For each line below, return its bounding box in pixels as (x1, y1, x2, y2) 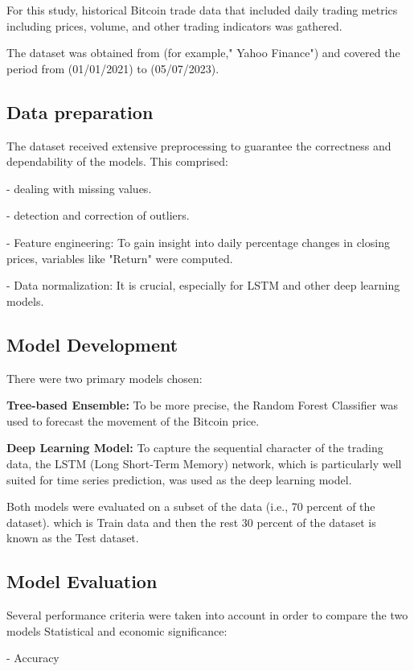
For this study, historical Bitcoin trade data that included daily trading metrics (6, 2, 398, 18)
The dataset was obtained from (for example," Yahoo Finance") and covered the (6, 44, 400, 61)
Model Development (6, 331, 178, 356)
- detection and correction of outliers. (6, 207, 190, 224)
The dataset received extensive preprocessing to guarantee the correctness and (6, 137, 391, 154)
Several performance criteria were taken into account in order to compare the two (6, 607, 408, 624)
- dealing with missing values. (6, 179, 152, 196)
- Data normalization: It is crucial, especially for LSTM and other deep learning (6, 277, 400, 294)
